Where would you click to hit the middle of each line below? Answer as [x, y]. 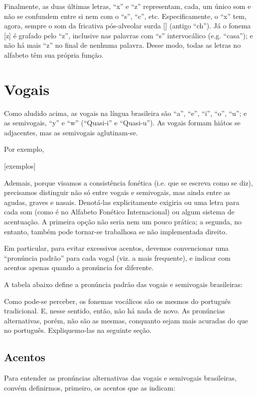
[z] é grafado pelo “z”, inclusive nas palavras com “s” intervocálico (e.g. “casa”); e [128, 35]
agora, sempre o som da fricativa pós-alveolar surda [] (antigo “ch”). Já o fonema [128, 26]
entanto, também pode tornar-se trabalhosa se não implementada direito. [116, 231]
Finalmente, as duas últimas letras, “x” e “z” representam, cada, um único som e [128, 6]
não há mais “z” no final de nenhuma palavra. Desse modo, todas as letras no [123, 45]
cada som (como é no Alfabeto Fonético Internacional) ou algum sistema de [119, 212]
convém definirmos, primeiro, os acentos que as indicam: [90, 387]
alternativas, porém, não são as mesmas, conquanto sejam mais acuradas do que [126, 320]
